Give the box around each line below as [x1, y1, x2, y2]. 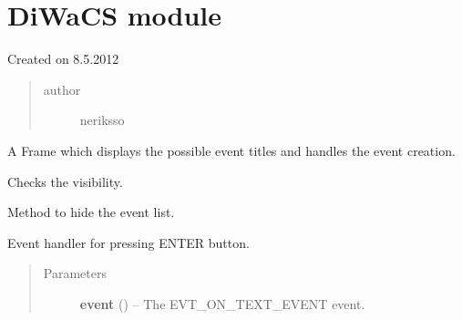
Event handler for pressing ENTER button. [7, 232, 250, 252]
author [43, 79, 81, 98]
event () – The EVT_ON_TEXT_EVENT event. [79, 294, 365, 313]
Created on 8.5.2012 [7, 49, 119, 68]
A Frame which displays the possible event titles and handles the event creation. [7, 140, 456, 160]
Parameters [43, 263, 107, 283]
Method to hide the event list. [7, 202, 175, 222]
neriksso [79, 110, 125, 129]
